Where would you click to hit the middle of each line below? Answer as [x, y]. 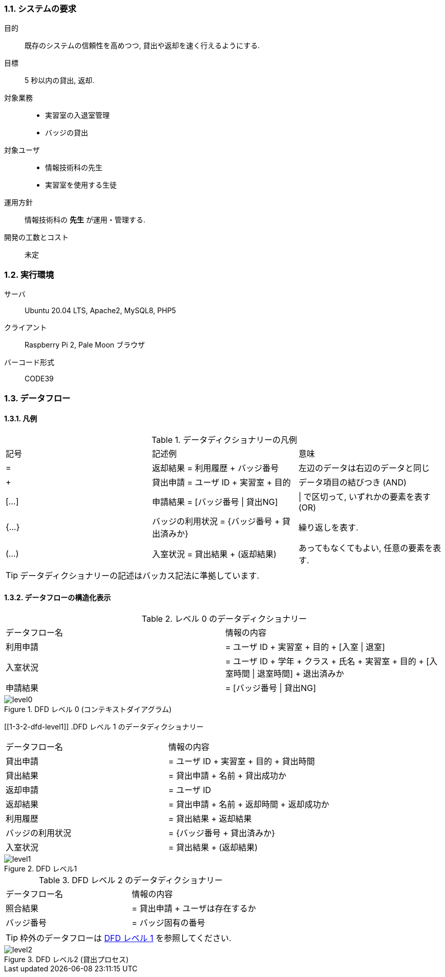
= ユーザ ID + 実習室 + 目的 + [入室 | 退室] [305, 647]
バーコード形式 [29, 362]
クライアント [26, 328]
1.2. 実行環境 [29, 274]
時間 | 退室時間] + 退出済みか [289, 673]
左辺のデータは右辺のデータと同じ [364, 468]
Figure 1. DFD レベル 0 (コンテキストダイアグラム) [88, 709]
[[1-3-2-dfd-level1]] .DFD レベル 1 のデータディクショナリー [104, 726]
